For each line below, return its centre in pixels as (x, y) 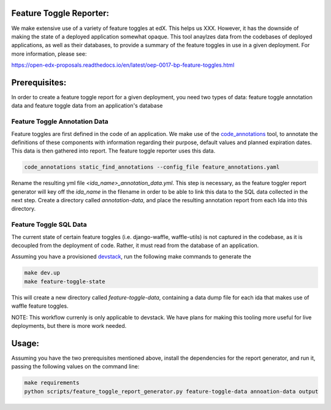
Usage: (25, 343)
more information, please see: (49, 54)
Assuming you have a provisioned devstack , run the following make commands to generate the (131, 257)
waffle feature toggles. (40, 306)
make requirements (52, 383)
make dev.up (42, 273)
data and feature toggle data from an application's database (87, 106)
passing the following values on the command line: (75, 366)
